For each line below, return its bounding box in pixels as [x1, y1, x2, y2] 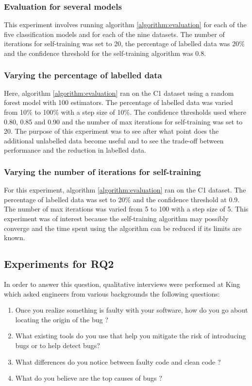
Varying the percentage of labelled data [4, 69, 162, 81]
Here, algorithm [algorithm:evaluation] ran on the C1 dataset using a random [4, 88, 234, 98]
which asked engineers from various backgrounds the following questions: [4, 288, 220, 298]
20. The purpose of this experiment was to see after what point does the [4, 126, 219, 136]
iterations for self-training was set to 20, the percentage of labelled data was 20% [4, 38, 245, 49]
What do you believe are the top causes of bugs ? [15, 373, 162, 383]
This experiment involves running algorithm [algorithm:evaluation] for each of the [4, 19, 247, 30]
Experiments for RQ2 [4, 256, 114, 271]
